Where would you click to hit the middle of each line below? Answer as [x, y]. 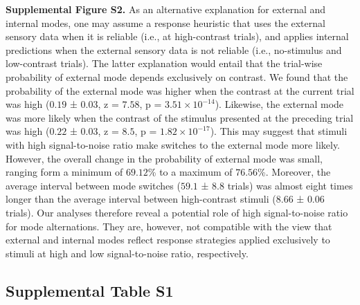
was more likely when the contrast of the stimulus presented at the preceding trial [180, 117]
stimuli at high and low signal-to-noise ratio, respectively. [127, 253]
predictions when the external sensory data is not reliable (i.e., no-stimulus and [174, 49]
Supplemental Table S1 [90, 290]
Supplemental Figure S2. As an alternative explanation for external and [166, 9]
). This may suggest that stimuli [279, 131]
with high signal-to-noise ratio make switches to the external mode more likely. [173, 144]
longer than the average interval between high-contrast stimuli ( [141, 199]
